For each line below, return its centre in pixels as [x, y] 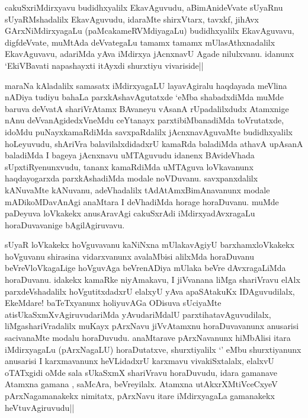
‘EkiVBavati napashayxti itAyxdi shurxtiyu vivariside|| [104, 65]
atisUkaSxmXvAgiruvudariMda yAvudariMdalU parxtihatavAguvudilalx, [138, 314]
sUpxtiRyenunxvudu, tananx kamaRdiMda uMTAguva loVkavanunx [129, 166]
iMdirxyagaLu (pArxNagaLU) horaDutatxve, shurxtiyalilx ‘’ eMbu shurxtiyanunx [153, 349]
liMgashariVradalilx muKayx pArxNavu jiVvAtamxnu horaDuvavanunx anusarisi [152, 326]
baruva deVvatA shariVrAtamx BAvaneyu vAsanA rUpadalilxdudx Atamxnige [147, 108]
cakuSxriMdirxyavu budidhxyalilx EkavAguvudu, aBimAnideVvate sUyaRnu [144, 7]
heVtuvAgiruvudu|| [40, 407]
